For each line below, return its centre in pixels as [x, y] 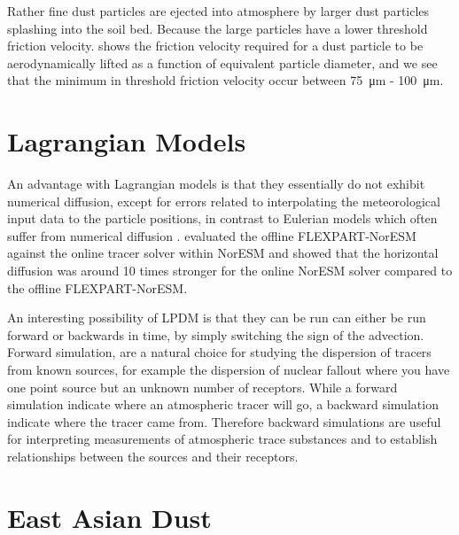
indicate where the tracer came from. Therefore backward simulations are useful [224, 421]
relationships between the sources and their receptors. [153, 456]
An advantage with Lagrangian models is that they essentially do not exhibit [216, 184]
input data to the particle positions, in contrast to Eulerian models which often [222, 218]
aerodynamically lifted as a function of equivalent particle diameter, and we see [222, 62]
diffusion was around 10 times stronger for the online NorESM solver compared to [230, 271]
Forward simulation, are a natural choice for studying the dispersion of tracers [219, 352]
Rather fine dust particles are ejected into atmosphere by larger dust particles [218, 11]
